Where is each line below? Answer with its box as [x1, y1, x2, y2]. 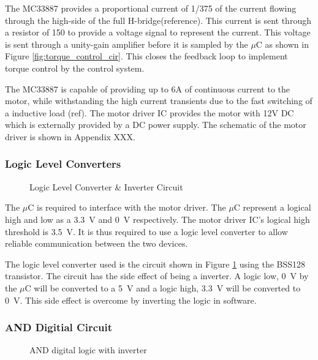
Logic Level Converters [5, 156, 121, 171]
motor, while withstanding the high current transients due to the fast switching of [5, 94, 312, 107]
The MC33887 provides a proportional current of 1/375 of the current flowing [5, 2, 297, 14]
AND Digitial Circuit [5, 320, 112, 335]
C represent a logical [233, 201, 311, 214]
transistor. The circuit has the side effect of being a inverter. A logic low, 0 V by [5, 269, 309, 282]
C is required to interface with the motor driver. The [28, 201, 226, 214]
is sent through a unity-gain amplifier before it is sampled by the [5, 37, 248, 50]
